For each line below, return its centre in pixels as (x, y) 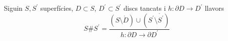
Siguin (13, 8)
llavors (214, 8)
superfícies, (57, 8)
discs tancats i (145, 8)
